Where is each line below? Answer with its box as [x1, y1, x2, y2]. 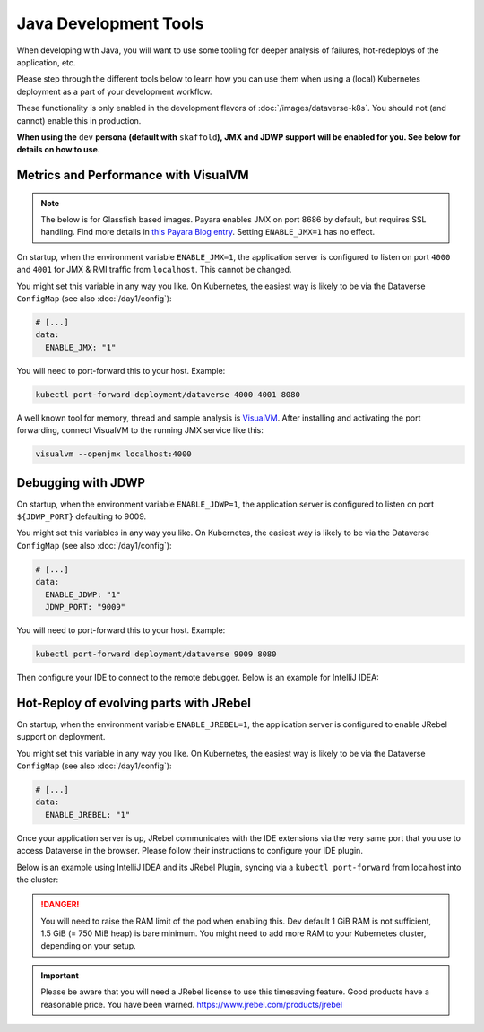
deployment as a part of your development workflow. [16, 86, 212, 97]
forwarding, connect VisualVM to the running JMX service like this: [16, 425, 264, 436]
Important [40, 969, 80, 981]
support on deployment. [16, 732, 106, 742]
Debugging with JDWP [16, 475, 146, 490]
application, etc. [16, 56, 76, 67]
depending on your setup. [40, 941, 136, 951]
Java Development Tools [16, 13, 204, 33]
